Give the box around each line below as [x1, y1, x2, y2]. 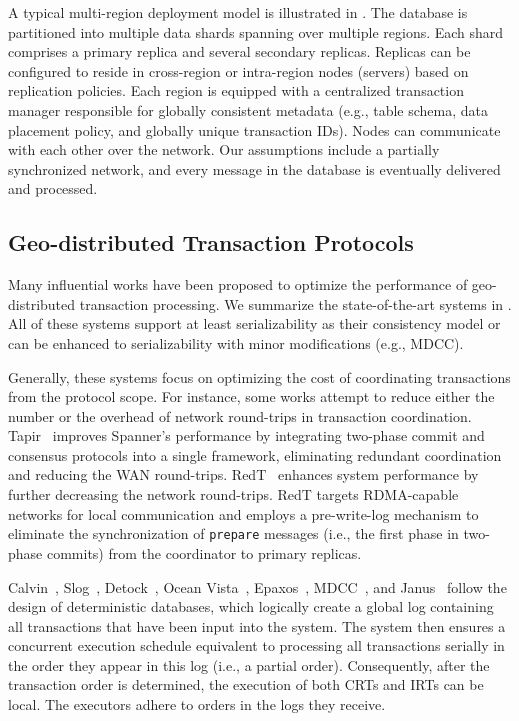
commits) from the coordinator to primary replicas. [46, 542, 362, 563]
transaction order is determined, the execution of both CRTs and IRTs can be [8, 674, 484, 695]
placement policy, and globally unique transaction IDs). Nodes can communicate [8, 119, 501, 140]
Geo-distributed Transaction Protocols [8, 227, 414, 258]
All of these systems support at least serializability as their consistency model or [8, 313, 501, 334]
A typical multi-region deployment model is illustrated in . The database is [8, 2, 468, 22]
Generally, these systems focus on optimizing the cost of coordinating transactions [8, 366, 511, 387]
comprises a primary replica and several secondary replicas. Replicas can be [8, 41, 471, 62]
